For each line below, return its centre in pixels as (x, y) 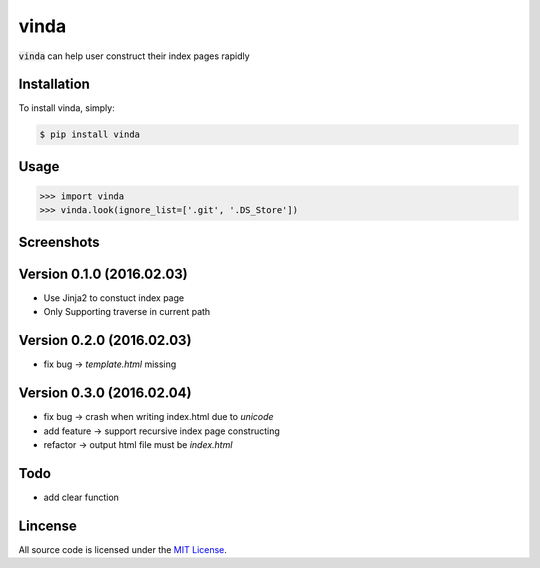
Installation (54, 84)
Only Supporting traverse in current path (127, 312)
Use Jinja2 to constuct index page (114, 297)
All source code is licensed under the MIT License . (122, 549)
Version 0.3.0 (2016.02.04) (105, 393)
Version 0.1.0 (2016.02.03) (103, 273)
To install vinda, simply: (66, 108)
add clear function (81, 497)
